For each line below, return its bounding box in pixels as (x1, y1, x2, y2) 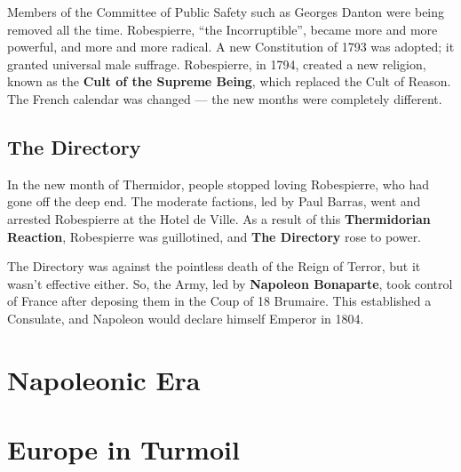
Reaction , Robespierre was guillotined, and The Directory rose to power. (7, 227, 422, 245)
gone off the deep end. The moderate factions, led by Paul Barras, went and (7, 192, 421, 211)
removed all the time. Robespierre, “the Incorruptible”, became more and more (7, 20, 438, 38)
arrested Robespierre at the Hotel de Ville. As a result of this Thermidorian (7, 209, 431, 228)
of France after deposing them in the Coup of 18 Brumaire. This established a (7, 292, 432, 310)
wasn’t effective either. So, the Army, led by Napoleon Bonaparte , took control (7, 274, 453, 292)
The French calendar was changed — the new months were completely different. (7, 89, 442, 108)
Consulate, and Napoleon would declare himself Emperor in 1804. (7, 308, 364, 327)
